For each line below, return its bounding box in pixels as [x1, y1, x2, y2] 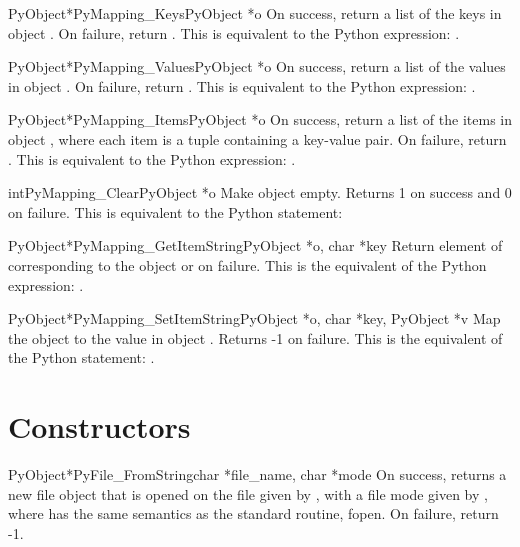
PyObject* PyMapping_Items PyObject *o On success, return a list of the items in [8, 109, 512, 130]
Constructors [8, 406, 191, 447]
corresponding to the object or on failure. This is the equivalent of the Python [8, 254, 487, 275]
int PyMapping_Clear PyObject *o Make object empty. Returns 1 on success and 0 [8, 182, 512, 203]
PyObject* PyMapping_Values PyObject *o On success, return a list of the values [8, 56, 506, 77]
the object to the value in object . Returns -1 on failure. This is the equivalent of [8, 327, 503, 348]
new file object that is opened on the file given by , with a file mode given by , [8, 483, 488, 504]
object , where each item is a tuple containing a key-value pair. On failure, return [8, 128, 507, 149]
